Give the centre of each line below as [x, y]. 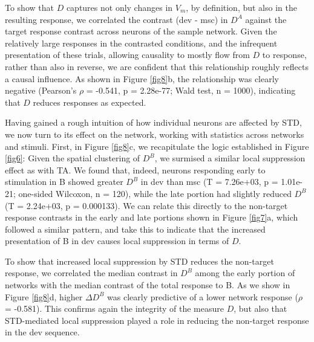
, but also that [260, 308]
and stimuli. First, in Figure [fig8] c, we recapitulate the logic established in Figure [157, 146]
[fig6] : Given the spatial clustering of [73, 158]
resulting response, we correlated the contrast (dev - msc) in [116, 19]
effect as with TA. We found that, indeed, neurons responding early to [135, 169]
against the [266, 19]
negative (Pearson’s [41, 90]
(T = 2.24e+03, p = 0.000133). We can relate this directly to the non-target [146, 205]
